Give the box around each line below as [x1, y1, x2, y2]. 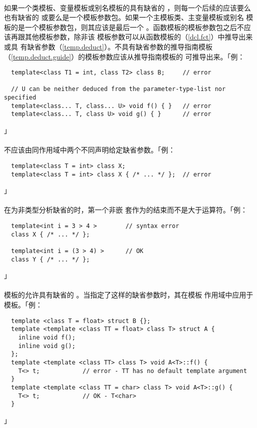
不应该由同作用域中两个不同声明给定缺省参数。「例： [4, 144, 175, 155]
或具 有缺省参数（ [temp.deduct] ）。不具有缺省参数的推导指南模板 [4, 41, 213, 51]
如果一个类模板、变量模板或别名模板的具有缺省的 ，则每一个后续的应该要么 [4, 2, 251, 12]
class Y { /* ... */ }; [11, 255, 90, 263]
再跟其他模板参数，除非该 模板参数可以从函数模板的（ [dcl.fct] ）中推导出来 [10, 31, 253, 42]
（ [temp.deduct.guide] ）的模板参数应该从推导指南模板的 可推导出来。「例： [4, 51, 245, 61]
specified [4, 94, 36, 101]
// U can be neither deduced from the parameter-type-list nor [11, 85, 226, 93]
